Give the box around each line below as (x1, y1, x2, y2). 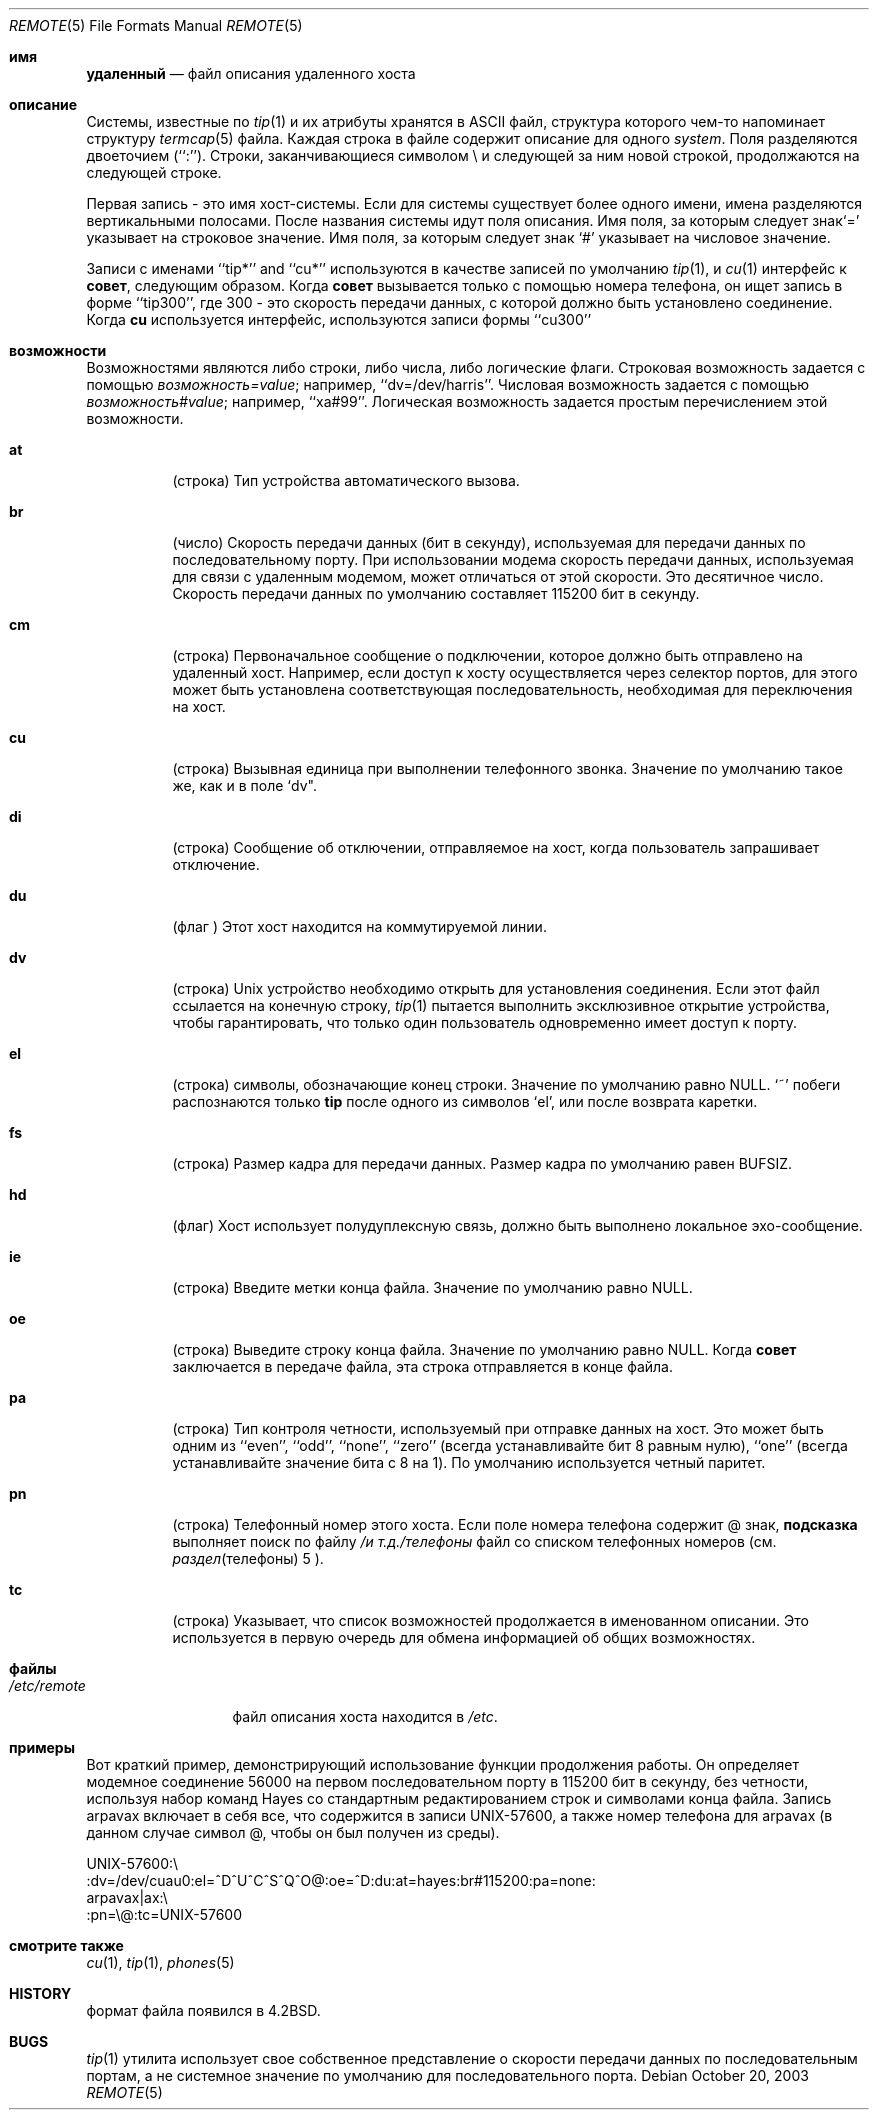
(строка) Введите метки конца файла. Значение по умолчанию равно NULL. (172, 1279, 693, 1296)
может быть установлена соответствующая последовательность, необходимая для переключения (172, 681, 853, 698)
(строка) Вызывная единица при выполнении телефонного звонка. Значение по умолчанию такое (172, 760, 843, 777)
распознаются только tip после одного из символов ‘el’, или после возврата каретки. (172, 1093, 758, 1110)
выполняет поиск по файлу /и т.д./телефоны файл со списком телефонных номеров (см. (172, 1533, 777, 1550)
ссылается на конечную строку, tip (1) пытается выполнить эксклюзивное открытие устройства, (172, 997, 830, 1014)
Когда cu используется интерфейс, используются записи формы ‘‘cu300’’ (86, 311, 592, 328)
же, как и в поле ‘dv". (172, 777, 317, 794)
